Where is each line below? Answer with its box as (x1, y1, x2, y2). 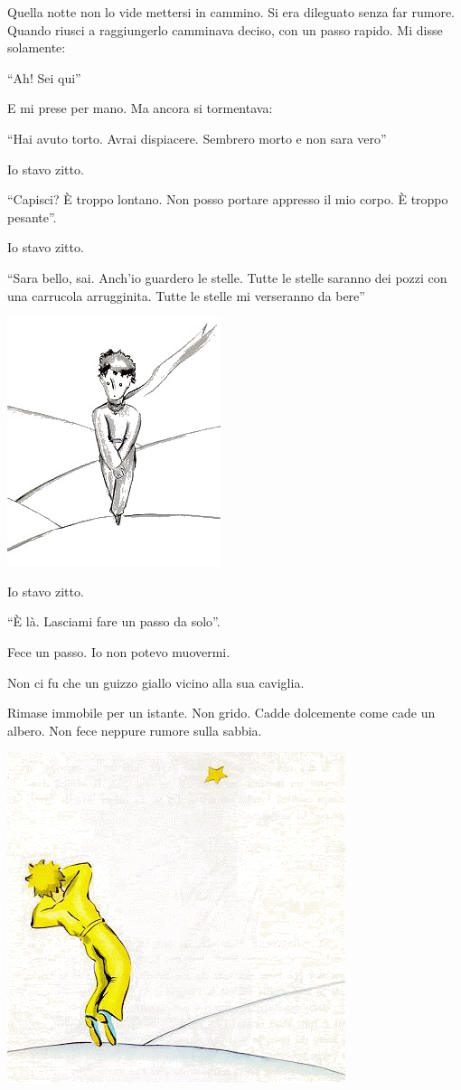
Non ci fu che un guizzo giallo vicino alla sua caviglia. (7, 672, 305, 691)
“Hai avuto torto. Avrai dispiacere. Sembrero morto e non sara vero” (7, 128, 387, 147)
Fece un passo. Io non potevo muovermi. (7, 642, 230, 661)
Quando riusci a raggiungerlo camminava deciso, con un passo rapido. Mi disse (7, 20, 443, 39)
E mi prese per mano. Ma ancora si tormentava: (7, 99, 273, 117)
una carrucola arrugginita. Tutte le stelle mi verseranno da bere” (7, 286, 365, 305)
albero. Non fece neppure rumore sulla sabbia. (7, 720, 262, 739)
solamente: (7, 38, 66, 57)
